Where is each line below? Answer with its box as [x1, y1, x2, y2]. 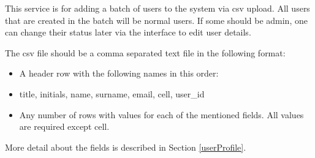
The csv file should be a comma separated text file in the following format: [5, 46, 286, 59]
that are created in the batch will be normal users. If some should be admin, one [5, 13, 308, 26]
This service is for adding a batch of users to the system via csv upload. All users [5, 2, 310, 14]
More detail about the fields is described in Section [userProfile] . [5, 140, 246, 153]
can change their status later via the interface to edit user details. [5, 26, 251, 39]
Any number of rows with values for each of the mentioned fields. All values [19, 108, 304, 121]
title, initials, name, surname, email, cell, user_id [19, 87, 205, 100]
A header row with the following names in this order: [19, 67, 219, 80]
